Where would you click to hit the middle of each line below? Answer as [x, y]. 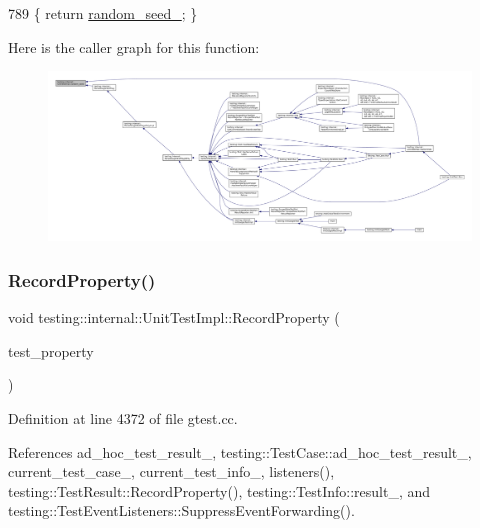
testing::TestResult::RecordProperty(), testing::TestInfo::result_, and [219, 490]
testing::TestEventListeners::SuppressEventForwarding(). [181, 510]
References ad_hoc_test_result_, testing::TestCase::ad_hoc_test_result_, [240, 451]
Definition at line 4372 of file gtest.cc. [123, 417]
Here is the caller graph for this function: [134, 46]
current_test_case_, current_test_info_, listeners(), [171, 471]
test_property [51, 350]
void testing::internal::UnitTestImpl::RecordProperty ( [174, 317]
